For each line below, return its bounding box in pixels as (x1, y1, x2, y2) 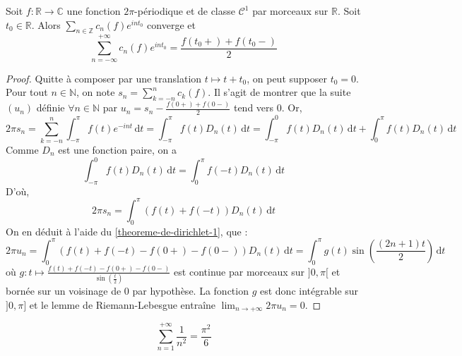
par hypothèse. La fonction (132, 283, 249, 298)
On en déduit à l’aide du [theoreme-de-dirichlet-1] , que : (6, 223, 248, 238)
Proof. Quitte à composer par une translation (6, 70, 202, 85)
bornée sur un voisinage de (6, 283, 122, 298)
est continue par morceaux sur (174, 264, 305, 278)
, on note (76, 85, 115, 99)
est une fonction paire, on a (58, 142, 177, 156)
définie (36, 100, 65, 115)
